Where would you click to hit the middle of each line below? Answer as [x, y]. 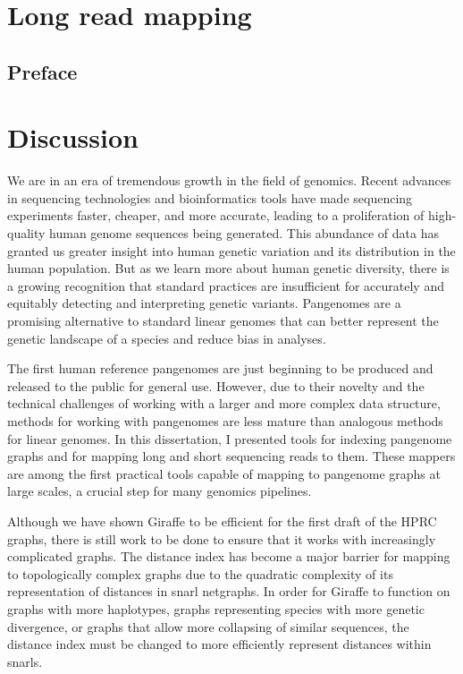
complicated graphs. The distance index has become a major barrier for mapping [229, 556]
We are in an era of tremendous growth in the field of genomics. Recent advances [229, 180]
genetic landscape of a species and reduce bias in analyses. [167, 338]
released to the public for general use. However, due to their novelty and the [216, 385]
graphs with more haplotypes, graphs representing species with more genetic [216, 608]
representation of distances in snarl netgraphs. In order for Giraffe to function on [229, 591]
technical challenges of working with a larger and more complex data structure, [224, 403]
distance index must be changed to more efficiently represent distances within [219, 644]
